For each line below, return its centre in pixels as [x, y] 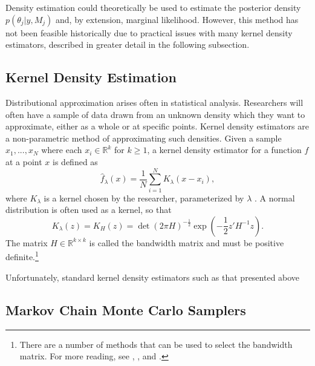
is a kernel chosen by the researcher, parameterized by [144, 198]
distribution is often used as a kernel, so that [89, 210]
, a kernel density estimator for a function [224, 150]
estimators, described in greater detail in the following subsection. [128, 44]
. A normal [275, 198]
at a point [24, 161]
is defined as [75, 161]
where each [62, 150]
